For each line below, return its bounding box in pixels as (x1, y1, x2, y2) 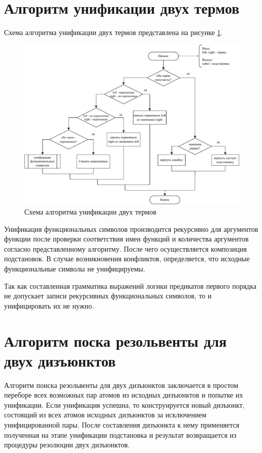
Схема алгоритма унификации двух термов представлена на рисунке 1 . (4, 27, 223, 38)
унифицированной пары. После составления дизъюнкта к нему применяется (4, 419, 240, 430)
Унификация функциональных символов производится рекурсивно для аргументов (4, 223, 258, 234)
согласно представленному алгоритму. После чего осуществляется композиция (4, 243, 247, 254)
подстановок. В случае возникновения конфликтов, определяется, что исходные (4, 253, 250, 264)
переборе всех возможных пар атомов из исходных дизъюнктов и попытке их (4, 389, 243, 400)
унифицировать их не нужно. (4, 300, 94, 311)
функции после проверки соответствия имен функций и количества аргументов (4, 233, 249, 244)
